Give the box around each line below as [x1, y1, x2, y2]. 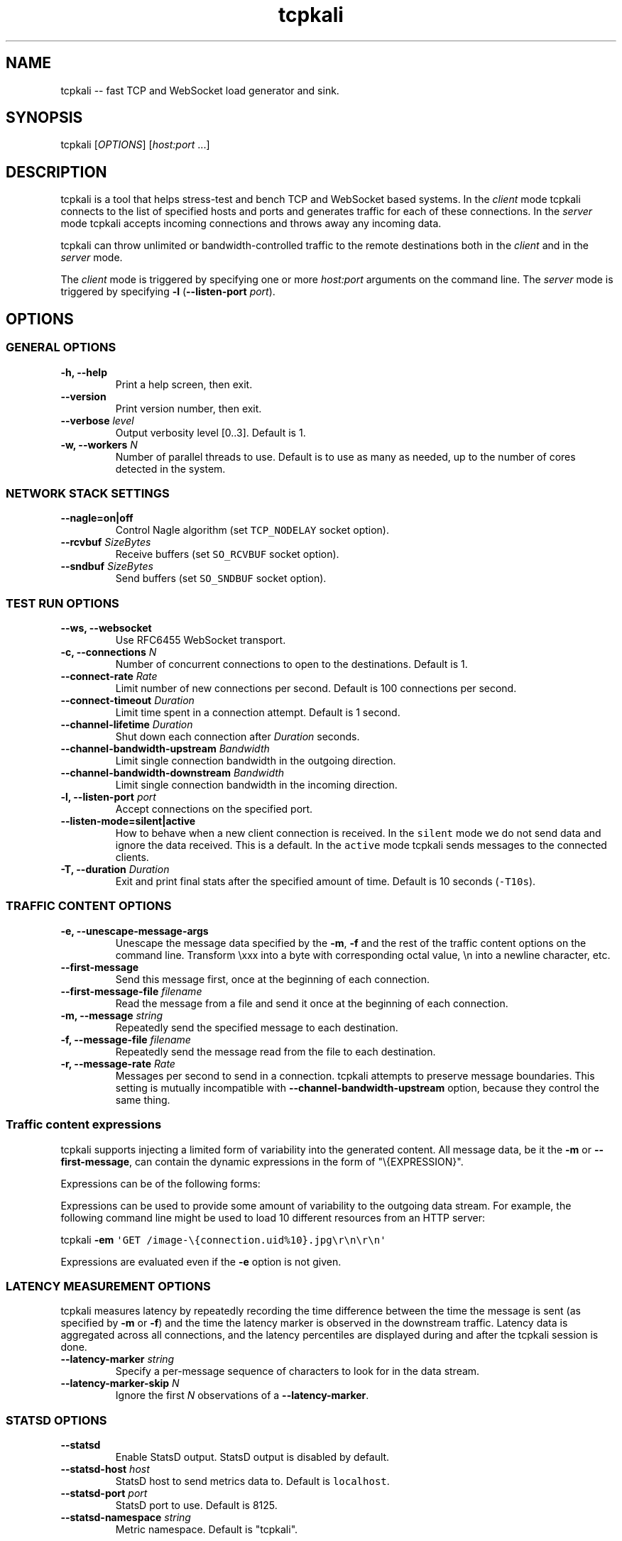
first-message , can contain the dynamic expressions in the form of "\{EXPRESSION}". [60, 1155, 464, 1168]
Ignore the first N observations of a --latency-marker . [115, 1389, 369, 1402]
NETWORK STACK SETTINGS [6, 486, 170, 500]
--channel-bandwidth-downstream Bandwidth [60, 767, 285, 779]
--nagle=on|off [60, 512, 133, 525]
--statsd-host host [60, 1463, 150, 1475]
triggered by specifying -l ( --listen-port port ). [60, 285, 275, 298]
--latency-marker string [60, 1353, 175, 1366]
